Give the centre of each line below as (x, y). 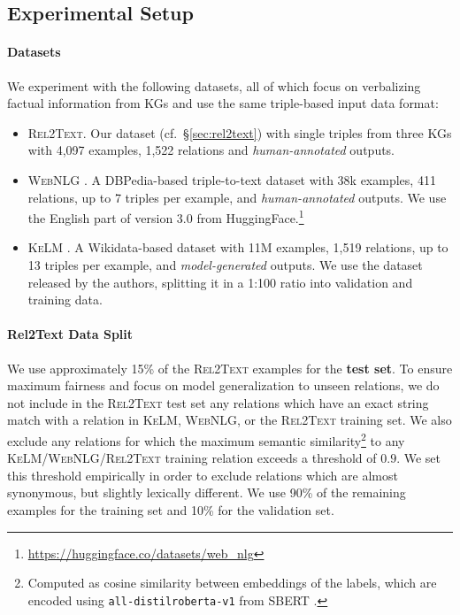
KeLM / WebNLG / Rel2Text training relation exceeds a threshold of (192, 458)
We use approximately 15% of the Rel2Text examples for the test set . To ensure (230, 368)
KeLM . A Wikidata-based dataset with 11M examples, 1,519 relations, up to (238, 247)
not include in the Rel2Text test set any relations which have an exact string (218, 402)
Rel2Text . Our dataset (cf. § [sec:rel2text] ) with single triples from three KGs (240, 132)
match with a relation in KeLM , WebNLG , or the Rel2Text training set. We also (230, 420)
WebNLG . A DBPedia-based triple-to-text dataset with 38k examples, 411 (232, 179)
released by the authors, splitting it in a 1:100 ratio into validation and (220, 282)
